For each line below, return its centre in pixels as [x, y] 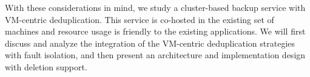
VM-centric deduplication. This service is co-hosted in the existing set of [140, 19]
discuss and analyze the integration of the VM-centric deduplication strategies [150, 43]
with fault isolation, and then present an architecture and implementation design [155, 55]
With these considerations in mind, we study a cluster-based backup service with [155, 7]
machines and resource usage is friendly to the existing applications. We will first [155, 31]
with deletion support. [46, 66]
